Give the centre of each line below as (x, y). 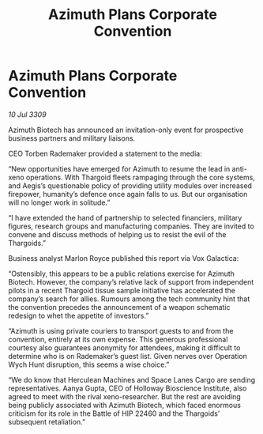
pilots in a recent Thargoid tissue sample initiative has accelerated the (122, 290)
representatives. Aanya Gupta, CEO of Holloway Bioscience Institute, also (128, 388)
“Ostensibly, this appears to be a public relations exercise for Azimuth (122, 274)
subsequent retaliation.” (47, 421)
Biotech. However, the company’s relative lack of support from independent (131, 281)
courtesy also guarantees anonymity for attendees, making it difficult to (124, 347)
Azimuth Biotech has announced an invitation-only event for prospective (126, 130)
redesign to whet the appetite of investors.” (79, 315)
